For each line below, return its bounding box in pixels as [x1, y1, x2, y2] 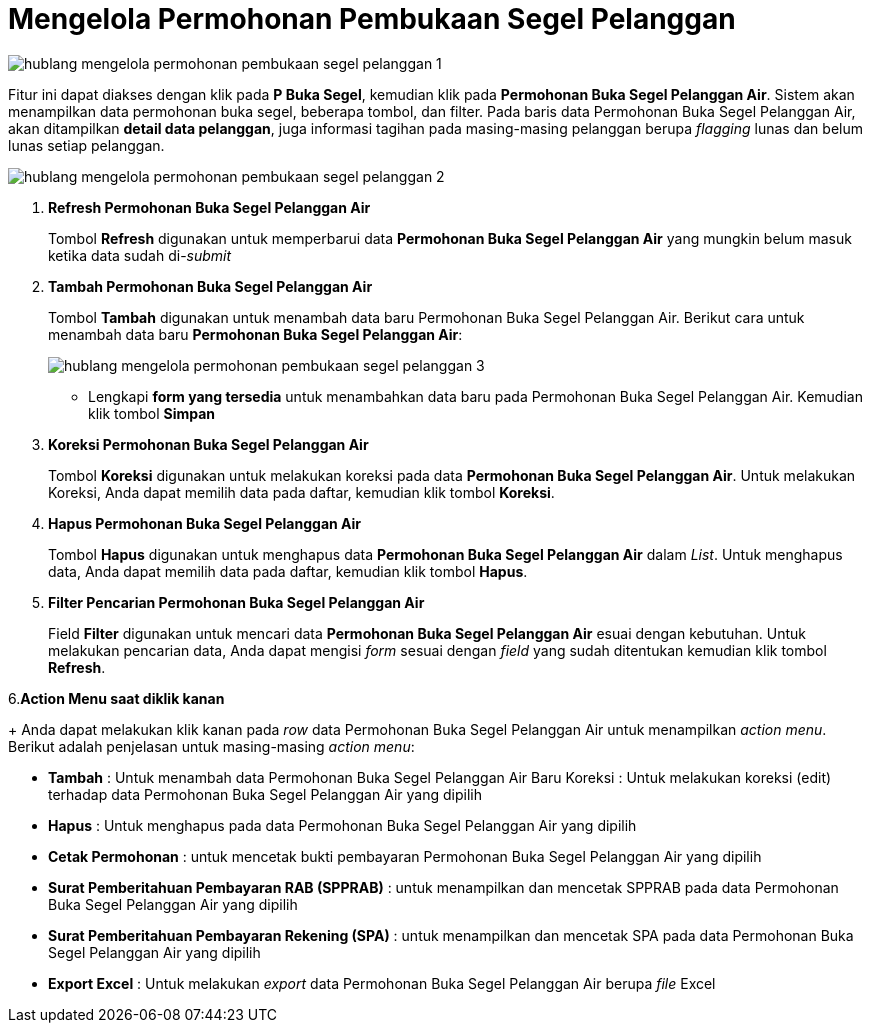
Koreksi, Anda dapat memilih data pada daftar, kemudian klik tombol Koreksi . [48, 483, 555, 501]
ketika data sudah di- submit [48, 246, 232, 264]
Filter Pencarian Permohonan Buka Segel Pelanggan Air [48, 593, 425, 611]
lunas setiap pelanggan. [8, 136, 165, 154]
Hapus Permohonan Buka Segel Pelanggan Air [48, 514, 362, 532]
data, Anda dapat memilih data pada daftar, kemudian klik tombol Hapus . [48, 562, 528, 580]
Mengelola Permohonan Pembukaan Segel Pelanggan [8, 2, 736, 36]
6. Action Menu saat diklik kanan [8, 689, 225, 707]
